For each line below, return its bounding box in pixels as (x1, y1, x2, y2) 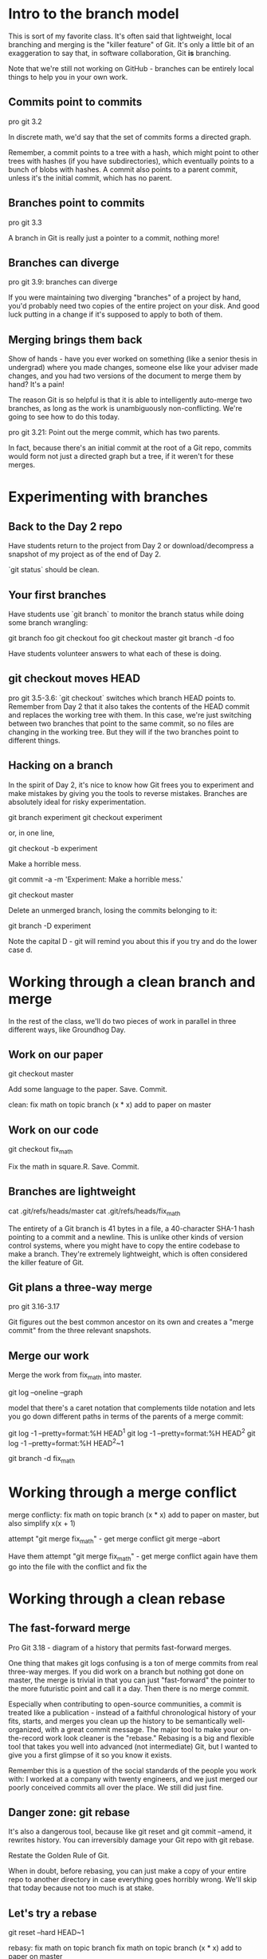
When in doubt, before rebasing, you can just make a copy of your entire (8, 1866, 247, 1876)
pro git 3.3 (8, 217, 42, 227)
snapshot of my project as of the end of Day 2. (8, 549, 162, 559)
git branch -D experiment (8, 921, 92, 930)
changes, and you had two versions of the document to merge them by (8, 371, 241, 380)
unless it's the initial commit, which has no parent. (8, 173, 173, 182)
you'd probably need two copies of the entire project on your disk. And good (8, 301, 261, 311)
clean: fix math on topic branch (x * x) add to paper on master (8, 1100, 211, 1109)
